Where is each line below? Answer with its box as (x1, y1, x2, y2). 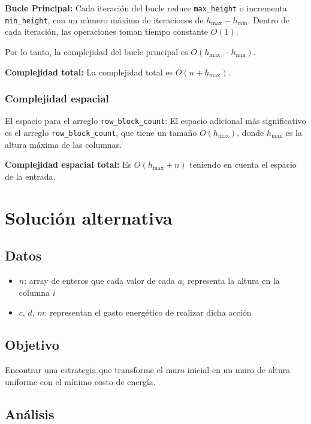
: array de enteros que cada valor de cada (24, 274, 176, 286)
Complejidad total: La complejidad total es (5, 65, 173, 78)
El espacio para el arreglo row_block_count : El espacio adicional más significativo (5, 114, 306, 127)
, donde (237, 126, 264, 138)
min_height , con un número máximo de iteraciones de (5, 13, 204, 26)
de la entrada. (5, 169, 56, 182)
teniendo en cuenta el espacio (189, 158, 297, 171)
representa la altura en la (187, 274, 280, 286)
